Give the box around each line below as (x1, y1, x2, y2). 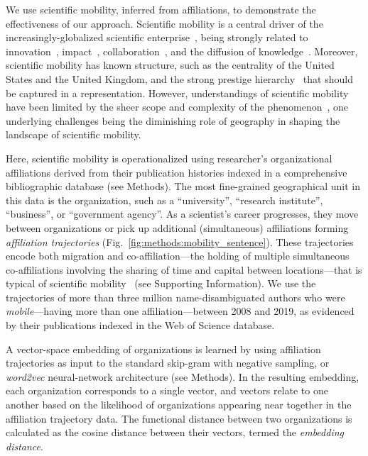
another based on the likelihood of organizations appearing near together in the (6, 397, 352, 412)
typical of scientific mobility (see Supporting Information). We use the (6, 276, 316, 291)
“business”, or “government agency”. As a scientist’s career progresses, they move (6, 206, 359, 221)
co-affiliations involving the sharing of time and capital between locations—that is (6, 262, 362, 277)
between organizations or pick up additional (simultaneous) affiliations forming (6, 220, 349, 235)
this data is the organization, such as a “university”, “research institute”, (6, 192, 323, 207)
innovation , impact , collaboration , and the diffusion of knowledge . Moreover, (6, 43, 358, 58)
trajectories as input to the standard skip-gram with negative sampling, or (6, 355, 330, 370)
